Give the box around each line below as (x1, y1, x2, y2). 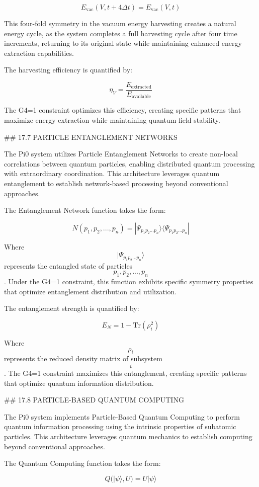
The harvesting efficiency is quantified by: (4, 64, 132, 75)
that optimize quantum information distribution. (4, 377, 154, 388)
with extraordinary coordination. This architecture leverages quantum (4, 168, 220, 179)
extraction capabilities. (4, 47, 74, 58)
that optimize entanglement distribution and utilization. (4, 286, 177, 296)
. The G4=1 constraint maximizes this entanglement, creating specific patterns (4, 367, 247, 378)
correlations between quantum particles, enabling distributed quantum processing (4, 158, 255, 169)
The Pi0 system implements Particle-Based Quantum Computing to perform (4, 411, 240, 422)
